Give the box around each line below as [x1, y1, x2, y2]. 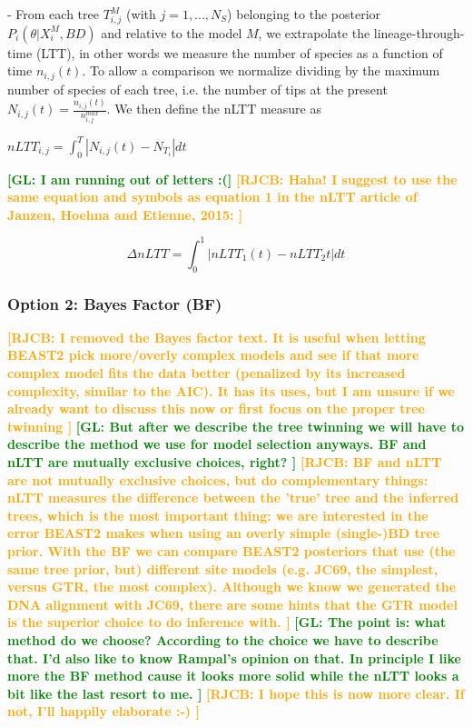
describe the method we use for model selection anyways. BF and [7, 434, 427, 453]
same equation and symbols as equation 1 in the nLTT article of [7, 187, 418, 206]
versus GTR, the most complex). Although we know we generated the [7, 577, 457, 596]
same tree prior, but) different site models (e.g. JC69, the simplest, [7, 559, 439, 578]
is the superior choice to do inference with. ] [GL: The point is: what [7, 612, 447, 632]
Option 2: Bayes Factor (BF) [7, 292, 222, 314]
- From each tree [7, 5, 99, 23]
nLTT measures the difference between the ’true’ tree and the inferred [7, 488, 459, 507]
